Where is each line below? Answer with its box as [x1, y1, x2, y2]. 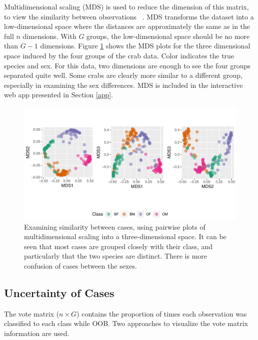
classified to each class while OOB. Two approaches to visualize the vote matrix [4, 318, 248, 329]
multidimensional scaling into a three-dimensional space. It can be [24, 231, 226, 242]
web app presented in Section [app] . [4, 89, 113, 100]
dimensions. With [22, 30, 76, 41]
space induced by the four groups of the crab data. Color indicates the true [4, 50, 234, 60]
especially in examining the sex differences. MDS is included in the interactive [4, 79, 243, 90]
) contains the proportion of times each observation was [76, 308, 247, 319]
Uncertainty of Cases [4, 285, 114, 300]
